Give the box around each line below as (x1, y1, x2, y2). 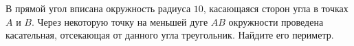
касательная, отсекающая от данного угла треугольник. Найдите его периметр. (5, 28, 334, 42)
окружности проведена (228, 14, 324, 28)
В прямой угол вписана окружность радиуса (5, 1, 191, 15)
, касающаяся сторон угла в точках (203, 1, 349, 15)
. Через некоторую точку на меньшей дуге (31, 14, 208, 28)
